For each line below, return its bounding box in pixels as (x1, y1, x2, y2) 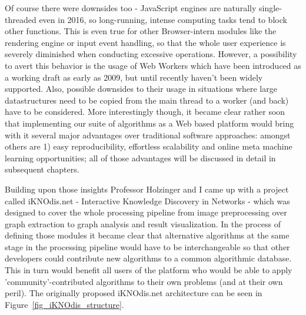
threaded (5, 13, 36, 25)
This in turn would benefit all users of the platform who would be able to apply (5, 264, 292, 276)
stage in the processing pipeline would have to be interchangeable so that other (5, 240, 290, 253)
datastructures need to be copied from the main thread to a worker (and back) (5, 94, 289, 106)
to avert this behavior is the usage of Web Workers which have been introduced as (5, 59, 301, 71)
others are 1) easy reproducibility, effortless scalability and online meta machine (5, 140, 292, 152)
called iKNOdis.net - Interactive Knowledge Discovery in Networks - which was (5, 194, 290, 207)
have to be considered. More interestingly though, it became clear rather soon (5, 105, 285, 118)
